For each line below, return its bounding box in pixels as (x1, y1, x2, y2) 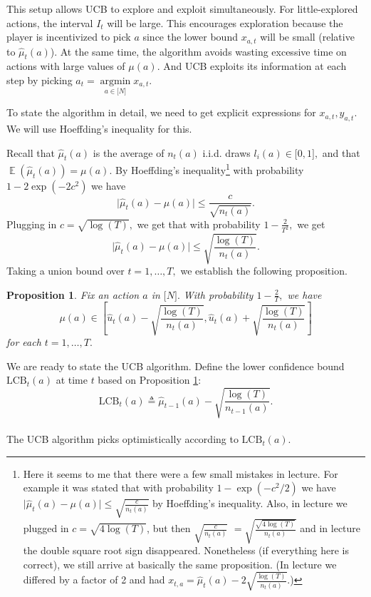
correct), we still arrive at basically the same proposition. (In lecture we (23, 556, 337, 571)
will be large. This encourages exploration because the (107, 15, 343, 30)
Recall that (6, 145, 55, 160)
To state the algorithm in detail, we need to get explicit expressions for (6, 105, 316, 120)
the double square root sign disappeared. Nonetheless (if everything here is (23, 543, 350, 558)
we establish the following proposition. (180, 262, 348, 277)
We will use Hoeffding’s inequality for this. (6, 121, 192, 136)
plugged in (23, 521, 69, 536)
